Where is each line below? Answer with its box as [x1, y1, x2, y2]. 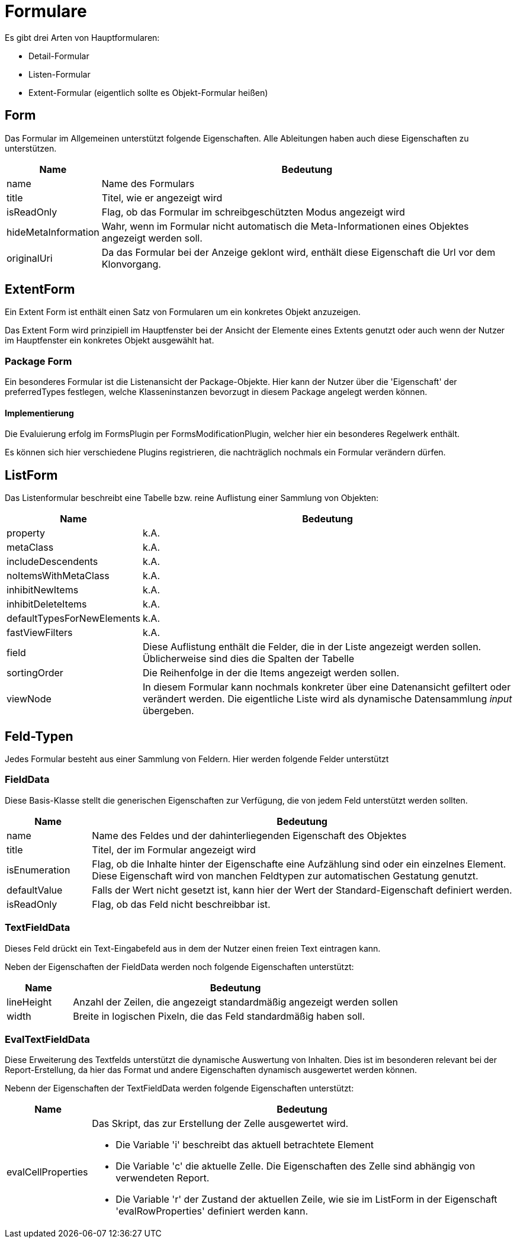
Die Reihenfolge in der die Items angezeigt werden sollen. [142, 667, 399, 679]
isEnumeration [7, 863, 70, 876]
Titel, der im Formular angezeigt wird [92, 843, 256, 856]
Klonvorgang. [101, 258, 161, 270]
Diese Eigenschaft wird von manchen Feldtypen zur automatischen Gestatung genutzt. [92, 869, 479, 882]
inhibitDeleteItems [7, 598, 87, 611]
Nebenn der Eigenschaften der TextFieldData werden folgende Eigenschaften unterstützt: [5, 1083, 354, 1094]
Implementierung [5, 407, 74, 418]
